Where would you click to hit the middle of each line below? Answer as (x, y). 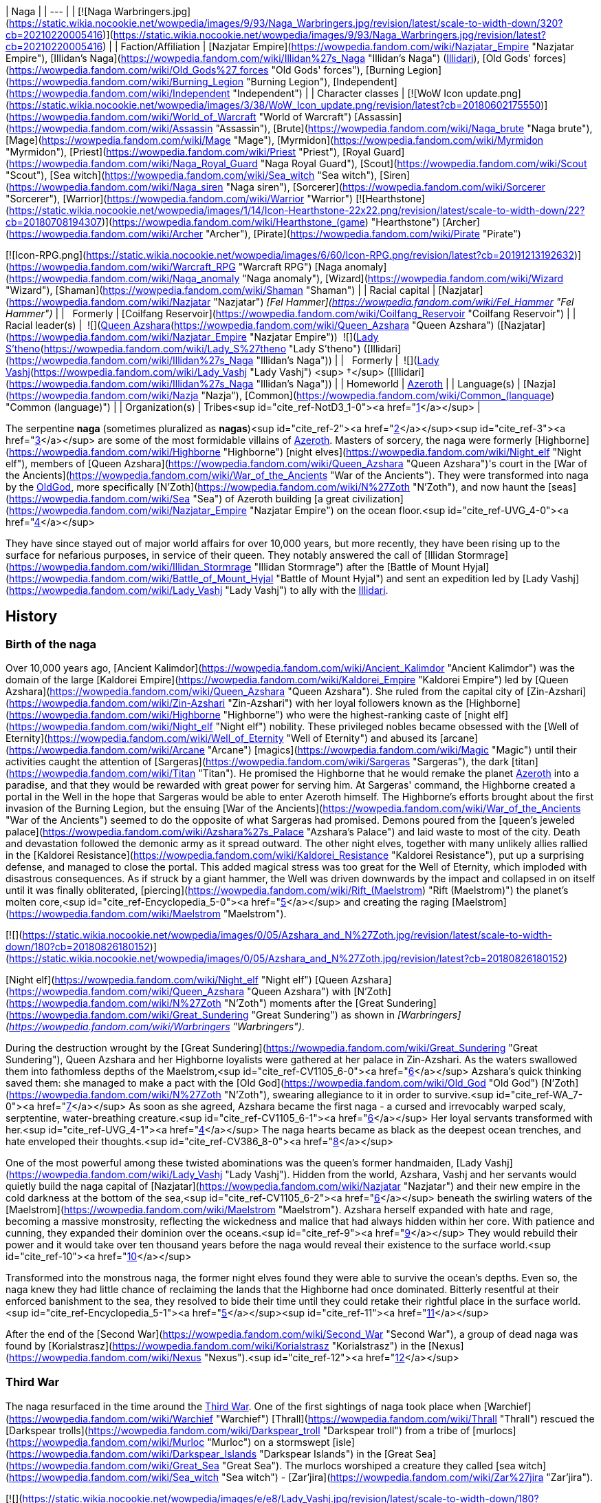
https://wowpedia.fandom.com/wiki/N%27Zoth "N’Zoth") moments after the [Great (196, 1003)
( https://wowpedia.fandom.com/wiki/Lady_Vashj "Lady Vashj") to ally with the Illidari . (197, 590)
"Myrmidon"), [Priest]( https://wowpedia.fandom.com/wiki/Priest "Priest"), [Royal (188, 152)
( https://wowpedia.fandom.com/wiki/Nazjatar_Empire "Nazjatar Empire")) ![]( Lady (192, 337)
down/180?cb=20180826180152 (78, 947)
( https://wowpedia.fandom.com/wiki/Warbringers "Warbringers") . (155, 1027)
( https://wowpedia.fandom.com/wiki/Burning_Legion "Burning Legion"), (168, 82)
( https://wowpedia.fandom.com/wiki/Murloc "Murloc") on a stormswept (168, 1442)
